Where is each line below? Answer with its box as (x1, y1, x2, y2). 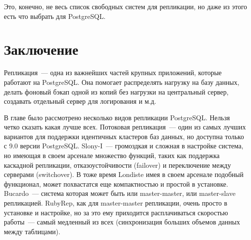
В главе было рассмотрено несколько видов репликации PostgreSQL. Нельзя (4, 112, 230, 122)
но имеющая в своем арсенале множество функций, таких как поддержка (4, 150, 220, 160)
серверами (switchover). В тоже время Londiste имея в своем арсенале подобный (4, 169, 244, 179)
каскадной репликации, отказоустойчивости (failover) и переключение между (4, 160, 231, 170)
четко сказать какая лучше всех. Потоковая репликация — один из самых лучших (4, 122, 246, 132)
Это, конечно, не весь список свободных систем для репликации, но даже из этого (4, 1, 247, 11)
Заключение (4, 39, 78, 59)
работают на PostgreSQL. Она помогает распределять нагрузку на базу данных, (4, 77, 239, 87)
